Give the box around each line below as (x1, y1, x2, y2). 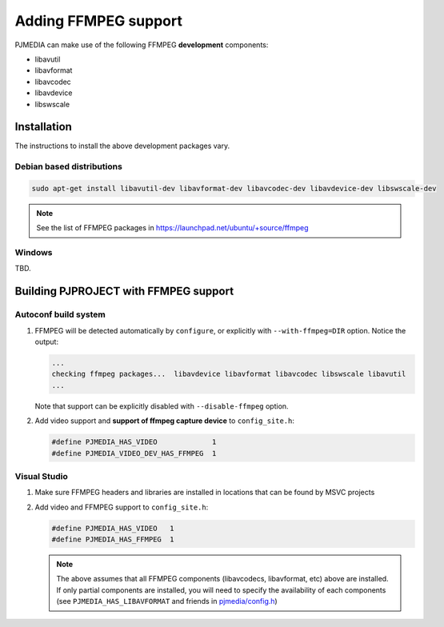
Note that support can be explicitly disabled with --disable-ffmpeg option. (34, 401, 289, 411)
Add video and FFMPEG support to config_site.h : (34, 502, 209, 512)
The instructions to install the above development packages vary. (14, 141, 230, 151)
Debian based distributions (14, 161, 123, 172)
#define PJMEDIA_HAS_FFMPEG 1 (51, 535, 175, 544)
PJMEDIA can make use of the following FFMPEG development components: (14, 40, 269, 50)
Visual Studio (14, 470, 68, 481)
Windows (14, 247, 53, 258)
